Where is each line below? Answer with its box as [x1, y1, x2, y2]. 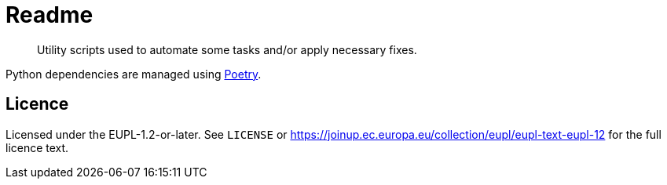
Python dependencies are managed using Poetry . [5, 67, 262, 81]
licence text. [5, 140, 69, 154]
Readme [5, 2, 93, 28]
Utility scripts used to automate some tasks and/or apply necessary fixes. [37, 42, 417, 56]
